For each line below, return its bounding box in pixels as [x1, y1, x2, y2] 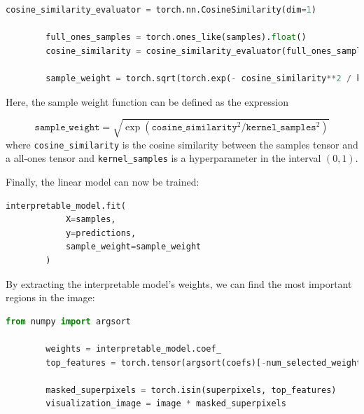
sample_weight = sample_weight [65, 242, 202, 252]
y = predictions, [65, 228, 136, 238]
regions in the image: [6, 290, 95, 305]
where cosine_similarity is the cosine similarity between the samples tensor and [6, 137, 358, 151]
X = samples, [65, 214, 116, 225]
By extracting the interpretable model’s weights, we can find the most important [6, 276, 352, 291]
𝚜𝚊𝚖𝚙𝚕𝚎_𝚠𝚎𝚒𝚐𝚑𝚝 [34, 123, 100, 133]
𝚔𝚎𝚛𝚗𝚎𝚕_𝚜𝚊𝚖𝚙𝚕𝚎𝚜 [246, 123, 316, 133]
